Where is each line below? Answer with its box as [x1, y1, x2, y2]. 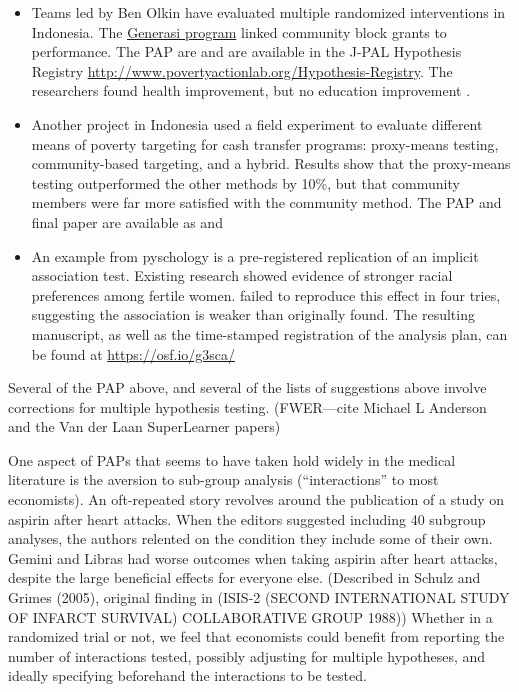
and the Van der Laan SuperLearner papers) [8, 416, 281, 437]
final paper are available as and [31, 211, 223, 232]
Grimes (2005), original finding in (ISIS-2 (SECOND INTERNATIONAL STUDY [8, 587, 510, 608]
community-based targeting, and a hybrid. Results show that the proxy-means [31, 153, 511, 174]
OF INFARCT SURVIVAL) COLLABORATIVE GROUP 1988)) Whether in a [8, 606, 493, 627]
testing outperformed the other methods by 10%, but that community [31, 172, 460, 193]
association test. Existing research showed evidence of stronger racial [31, 265, 453, 286]
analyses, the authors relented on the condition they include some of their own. [8, 528, 493, 549]
